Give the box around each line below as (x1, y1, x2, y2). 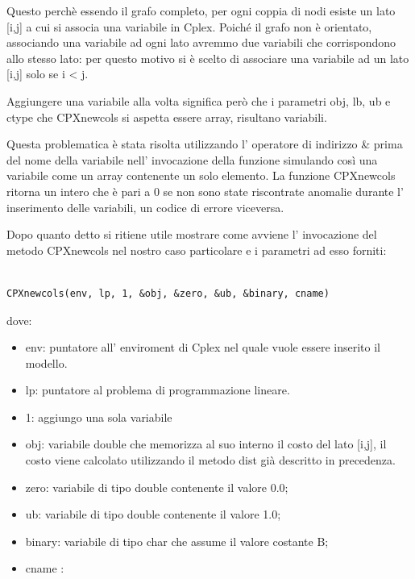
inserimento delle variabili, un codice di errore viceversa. (6, 198, 284, 215)
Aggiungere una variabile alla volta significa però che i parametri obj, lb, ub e (6, 92, 391, 109)
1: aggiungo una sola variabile (25, 408, 172, 425)
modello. (25, 354, 68, 371)
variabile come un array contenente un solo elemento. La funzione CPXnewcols (6, 167, 396, 184)
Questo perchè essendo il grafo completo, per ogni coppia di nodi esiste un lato (6, 2, 396, 19)
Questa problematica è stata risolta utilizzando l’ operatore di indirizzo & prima (6, 135, 403, 152)
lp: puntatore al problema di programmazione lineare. (25, 381, 290, 398)
